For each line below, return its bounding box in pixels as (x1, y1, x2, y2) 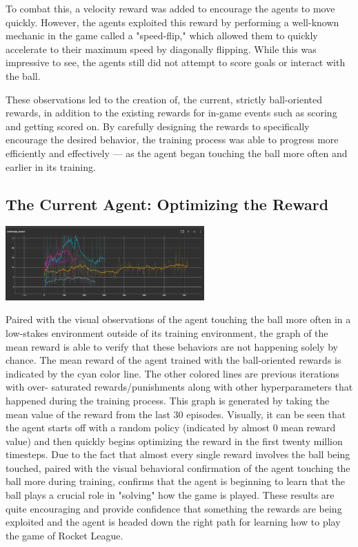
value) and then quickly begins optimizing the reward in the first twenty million (6, 433, 343, 448)
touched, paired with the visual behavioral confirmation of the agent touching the (6, 460, 350, 475)
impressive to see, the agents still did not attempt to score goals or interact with (6, 55, 346, 70)
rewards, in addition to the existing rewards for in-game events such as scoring (6, 105, 337, 120)
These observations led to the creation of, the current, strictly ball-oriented (6, 92, 323, 106)
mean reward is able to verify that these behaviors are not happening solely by (6, 339, 338, 353)
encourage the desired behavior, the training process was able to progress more (6, 132, 339, 147)
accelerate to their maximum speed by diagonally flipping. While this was (6, 41, 317, 56)
